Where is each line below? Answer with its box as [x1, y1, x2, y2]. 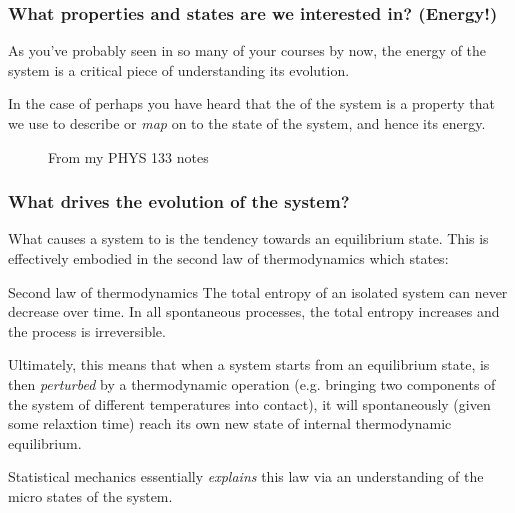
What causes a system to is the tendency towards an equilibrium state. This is [8, 228, 489, 249]
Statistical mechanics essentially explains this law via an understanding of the [8, 466, 484, 487]
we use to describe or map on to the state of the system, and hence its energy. [8, 113, 486, 133]
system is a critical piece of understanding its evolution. [8, 59, 350, 80]
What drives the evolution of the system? [8, 189, 350, 214]
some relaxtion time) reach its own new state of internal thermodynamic [8, 413, 452, 434]
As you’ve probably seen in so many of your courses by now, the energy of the [8, 40, 487, 61]
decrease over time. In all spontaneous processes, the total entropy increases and [8, 301, 500, 322]
